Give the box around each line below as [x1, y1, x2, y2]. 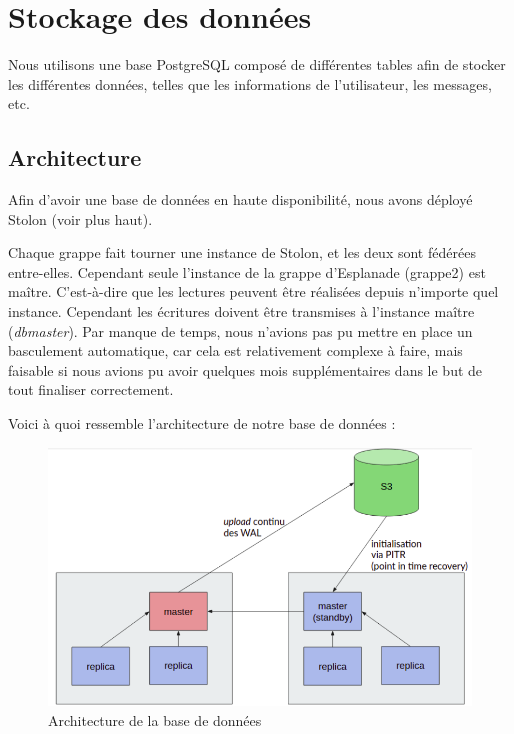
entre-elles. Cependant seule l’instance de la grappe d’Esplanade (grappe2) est [8, 261, 486, 282]
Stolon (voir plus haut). [8, 208, 153, 229]
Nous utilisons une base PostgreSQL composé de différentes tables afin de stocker [8, 54, 506, 75]
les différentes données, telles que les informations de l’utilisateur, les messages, [8, 73, 492, 94]
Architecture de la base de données [48, 709, 262, 730]
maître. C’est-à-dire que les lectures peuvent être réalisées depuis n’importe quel [8, 281, 499, 302]
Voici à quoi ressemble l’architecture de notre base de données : [8, 413, 396, 434]
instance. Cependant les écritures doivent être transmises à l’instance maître [8, 301, 475, 322]
